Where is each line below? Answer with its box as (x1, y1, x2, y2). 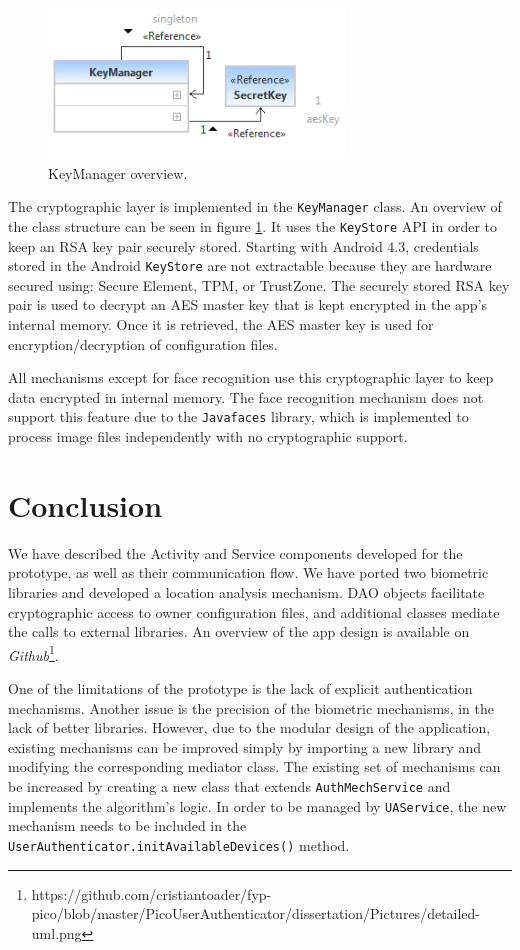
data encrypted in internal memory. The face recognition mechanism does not (8, 386, 484, 407)
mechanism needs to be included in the (8, 815, 247, 836)
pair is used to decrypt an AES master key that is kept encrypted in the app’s (8, 294, 488, 315)
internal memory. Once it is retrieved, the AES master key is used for (8, 314, 434, 335)
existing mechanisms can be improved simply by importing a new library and (8, 736, 481, 757)
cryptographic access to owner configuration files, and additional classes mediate (8, 601, 500, 622)
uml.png (31, 922, 82, 943)
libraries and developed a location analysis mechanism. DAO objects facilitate (8, 582, 485, 602)
